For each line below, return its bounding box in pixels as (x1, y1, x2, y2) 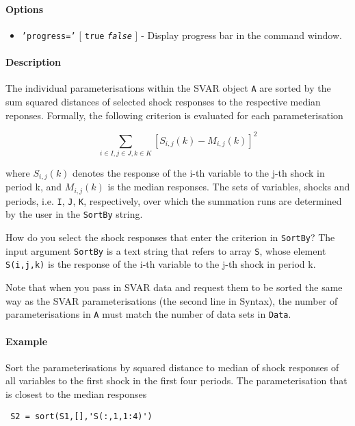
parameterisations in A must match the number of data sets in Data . (5, 307, 291, 321)
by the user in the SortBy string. (5, 207, 143, 221)
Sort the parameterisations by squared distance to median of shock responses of (5, 360, 339, 374)
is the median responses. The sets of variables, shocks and (107, 179, 350, 194)
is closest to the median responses (5, 386, 147, 401)
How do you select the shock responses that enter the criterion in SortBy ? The (5, 230, 335, 245)
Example (5, 334, 48, 348)
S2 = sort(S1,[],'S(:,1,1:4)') (10, 411, 153, 421)
